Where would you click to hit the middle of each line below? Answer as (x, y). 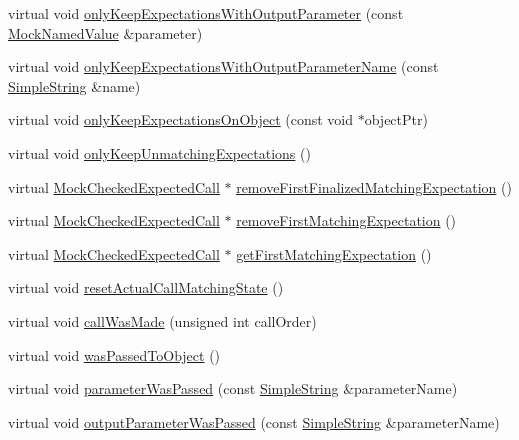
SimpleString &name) (74, 85)
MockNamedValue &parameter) (105, 32)
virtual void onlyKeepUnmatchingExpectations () (159, 152)
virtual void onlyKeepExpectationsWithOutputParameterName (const (223, 66)
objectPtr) (396, 119)
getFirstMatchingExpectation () (334, 253)
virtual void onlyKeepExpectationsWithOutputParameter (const (206, 13)
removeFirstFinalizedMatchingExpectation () (374, 186)
